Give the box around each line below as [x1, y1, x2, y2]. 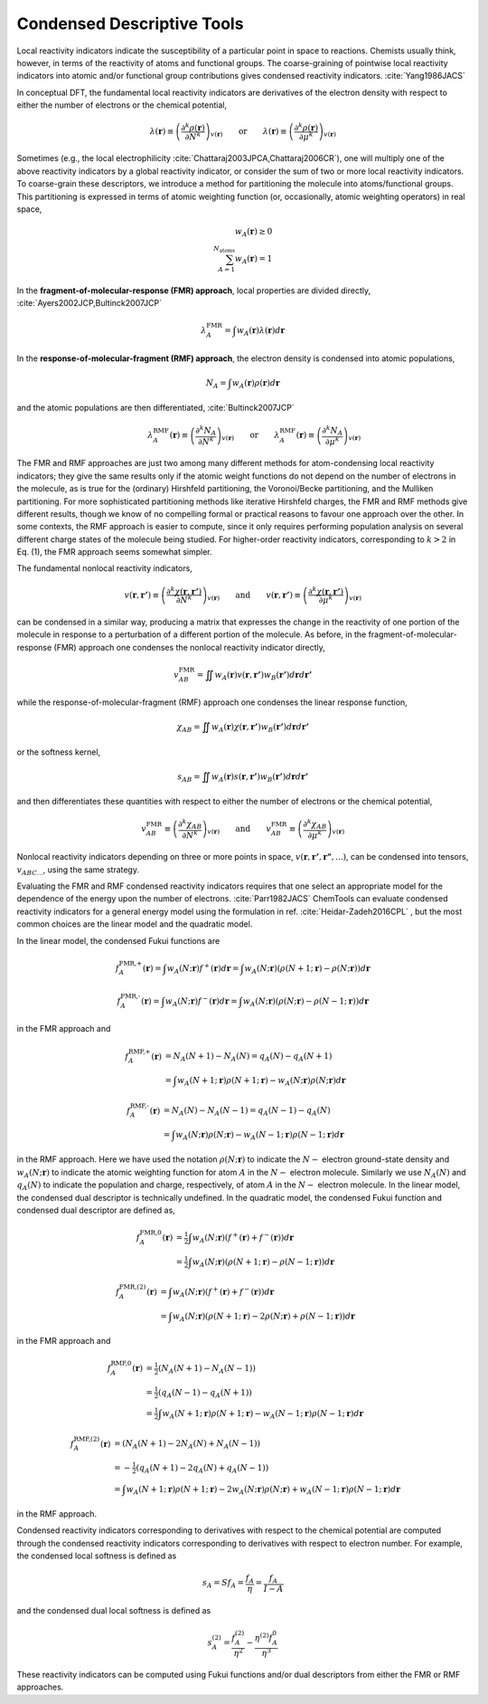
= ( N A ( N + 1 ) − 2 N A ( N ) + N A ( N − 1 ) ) [114, 1439, 261, 1452]
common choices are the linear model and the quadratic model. [16, 919, 253, 929]
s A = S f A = [202, 1577, 245, 1590]
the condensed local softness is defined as [16, 1550, 177, 1561]
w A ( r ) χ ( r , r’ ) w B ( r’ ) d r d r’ [211, 722, 309, 734]
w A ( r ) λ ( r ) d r [236, 326, 286, 338]
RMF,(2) [73, 1434, 100, 1443]
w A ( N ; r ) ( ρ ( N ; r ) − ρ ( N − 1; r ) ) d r [242, 995, 370, 1008]
